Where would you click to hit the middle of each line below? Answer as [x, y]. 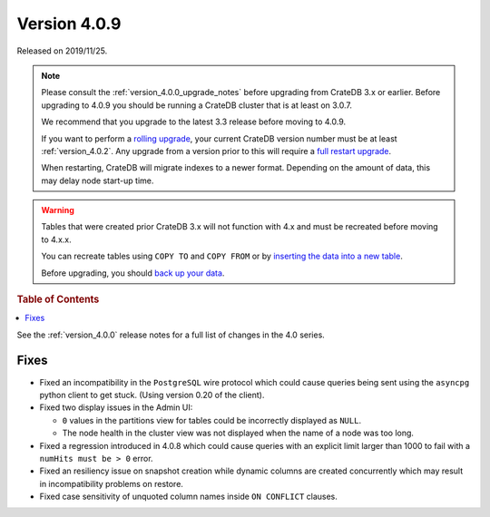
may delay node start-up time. [98, 180]
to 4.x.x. [56, 239]
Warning [58, 210]
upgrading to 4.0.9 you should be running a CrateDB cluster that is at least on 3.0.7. [197, 105]
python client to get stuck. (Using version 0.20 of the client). [152, 395]
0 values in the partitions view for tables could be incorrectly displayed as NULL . [212, 420]
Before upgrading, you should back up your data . [133, 273]
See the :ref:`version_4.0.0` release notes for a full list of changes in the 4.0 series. [171, 335]
